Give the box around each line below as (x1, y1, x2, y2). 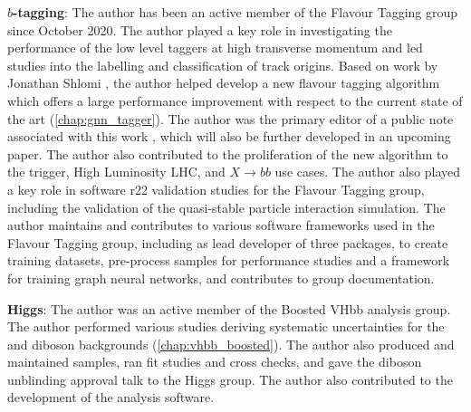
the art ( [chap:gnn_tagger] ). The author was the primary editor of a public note (7, 109, 454, 128)
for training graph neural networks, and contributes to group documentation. (7, 268, 435, 287)
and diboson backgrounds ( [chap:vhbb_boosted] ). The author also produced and (7, 334, 455, 353)
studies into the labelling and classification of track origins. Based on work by (7, 55, 438, 74)
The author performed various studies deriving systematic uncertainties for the (7, 317, 445, 336)
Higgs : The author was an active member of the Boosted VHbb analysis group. (7, 299, 451, 318)
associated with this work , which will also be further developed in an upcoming (7, 127, 451, 146)
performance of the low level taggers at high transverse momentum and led (7, 38, 423, 57)
